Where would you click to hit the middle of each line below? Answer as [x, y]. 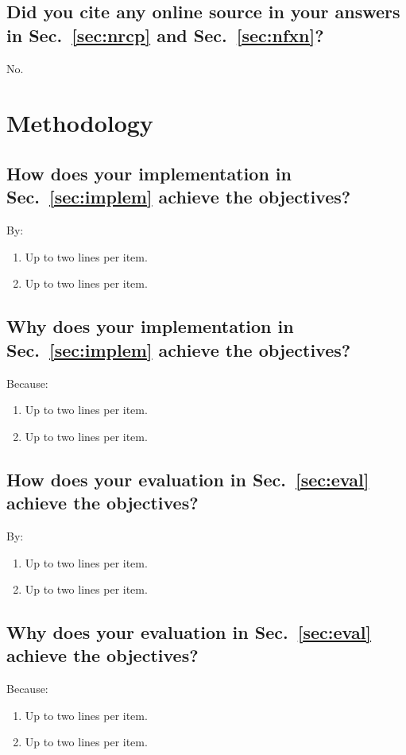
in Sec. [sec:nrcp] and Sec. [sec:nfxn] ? [165, 35]
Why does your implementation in [150, 326]
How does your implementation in [149, 173]
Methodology [80, 123]
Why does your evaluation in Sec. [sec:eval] [189, 632]
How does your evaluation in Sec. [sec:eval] [188, 479]
